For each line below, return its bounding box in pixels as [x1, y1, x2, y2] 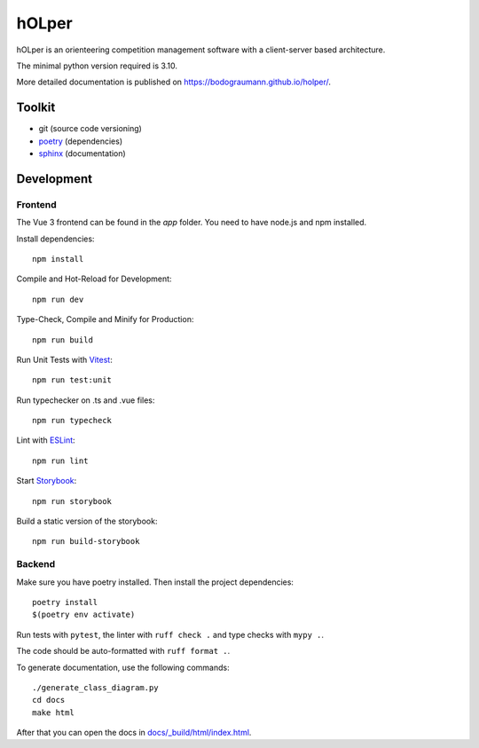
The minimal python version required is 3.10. [16, 60, 177, 71]
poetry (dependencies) [38, 136, 123, 146]
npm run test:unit [32, 375, 113, 385]
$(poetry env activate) [32, 610, 136, 620]
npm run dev [32, 294, 84, 304]
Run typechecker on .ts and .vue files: [16, 395, 155, 405]
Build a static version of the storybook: [16, 516, 158, 527]
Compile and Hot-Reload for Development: [16, 273, 172, 284]
